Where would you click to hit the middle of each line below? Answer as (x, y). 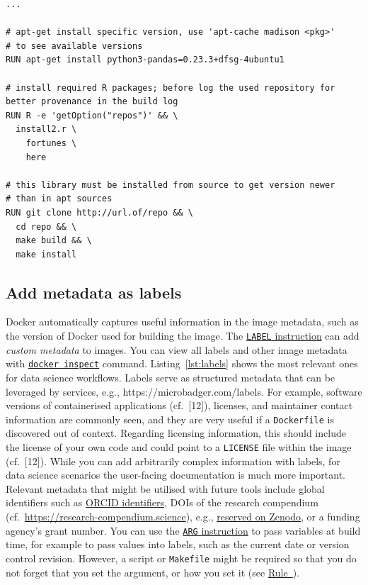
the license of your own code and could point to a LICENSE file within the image (179, 447)
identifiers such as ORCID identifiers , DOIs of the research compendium (162, 502)
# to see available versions (74, 46)
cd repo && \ (46, 227)
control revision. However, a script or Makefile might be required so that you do (181, 558)
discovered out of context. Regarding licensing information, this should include (176, 433)
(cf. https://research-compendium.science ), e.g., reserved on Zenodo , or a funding (183, 517)
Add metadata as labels (94, 292)
